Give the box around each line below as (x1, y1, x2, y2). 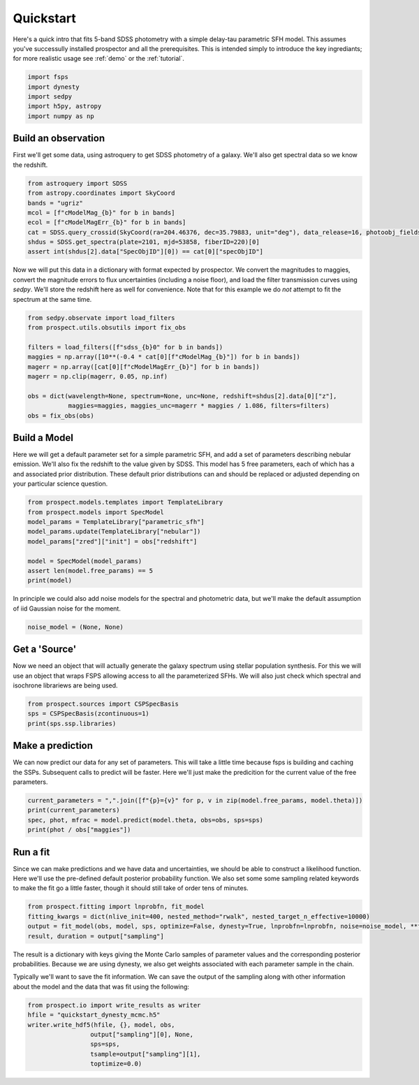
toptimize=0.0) (89, 1060, 142, 1068)
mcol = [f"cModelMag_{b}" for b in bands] (27, 208, 175, 217)
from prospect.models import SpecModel (27, 508, 164, 516)
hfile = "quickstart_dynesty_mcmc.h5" (27, 1011, 161, 1019)
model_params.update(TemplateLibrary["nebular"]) (27, 527, 201, 536)
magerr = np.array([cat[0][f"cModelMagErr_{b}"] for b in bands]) (27, 363, 260, 370)
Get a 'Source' (13, 643, 77, 655)
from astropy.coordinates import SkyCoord (27, 189, 175, 197)
